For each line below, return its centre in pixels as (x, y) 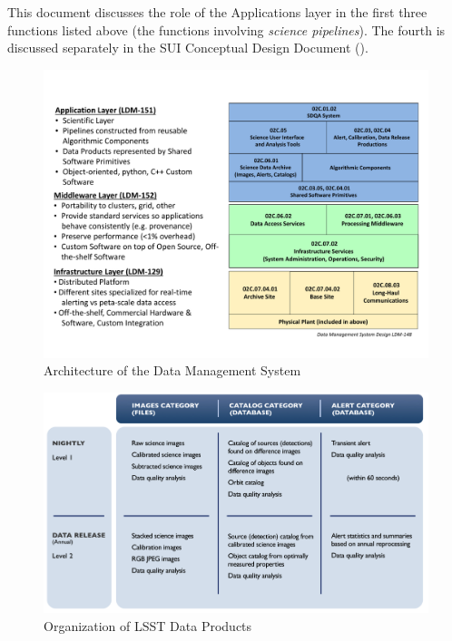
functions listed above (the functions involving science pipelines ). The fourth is (226, 29)
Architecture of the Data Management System (172, 370)
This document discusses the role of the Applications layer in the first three (217, 12)
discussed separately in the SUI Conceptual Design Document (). (188, 48)
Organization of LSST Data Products (148, 625)
